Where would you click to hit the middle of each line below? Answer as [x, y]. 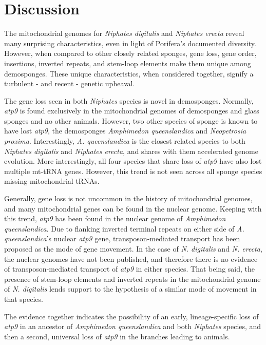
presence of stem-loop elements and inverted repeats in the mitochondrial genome [132, 279]
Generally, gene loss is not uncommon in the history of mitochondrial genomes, [128, 198]
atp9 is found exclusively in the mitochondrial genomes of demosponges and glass [132, 111]
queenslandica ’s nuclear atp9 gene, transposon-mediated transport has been [122, 238]
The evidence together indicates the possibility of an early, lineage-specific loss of [131, 316]
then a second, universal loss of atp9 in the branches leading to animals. [117, 336]
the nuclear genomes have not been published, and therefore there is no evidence [131, 258]
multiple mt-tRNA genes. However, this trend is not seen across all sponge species [133, 171]
